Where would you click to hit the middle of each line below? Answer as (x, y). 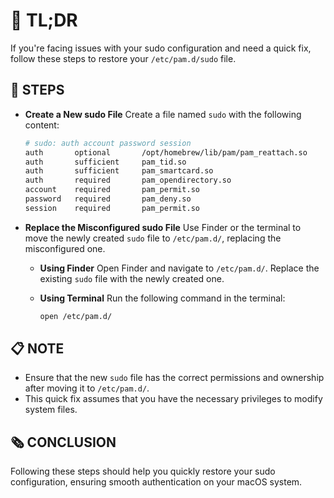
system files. (51, 410)
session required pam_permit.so (112, 208)
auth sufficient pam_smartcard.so (119, 171)
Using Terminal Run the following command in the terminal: (162, 298)
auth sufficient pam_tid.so (105, 162)
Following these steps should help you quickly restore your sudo (143, 471)
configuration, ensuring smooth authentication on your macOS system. (156, 482)
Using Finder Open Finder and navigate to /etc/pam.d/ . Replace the (179, 268)
